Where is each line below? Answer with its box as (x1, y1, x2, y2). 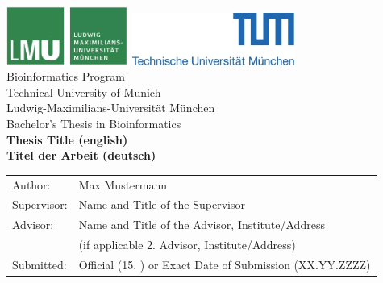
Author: (12, 176, 51, 193)
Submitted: (12, 256, 67, 273)
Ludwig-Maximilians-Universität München (6, 99, 215, 116)
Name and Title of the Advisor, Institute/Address (78, 216, 325, 233)
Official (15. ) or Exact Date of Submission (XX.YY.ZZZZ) (78, 256, 371, 273)
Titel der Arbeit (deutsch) (6, 147, 156, 164)
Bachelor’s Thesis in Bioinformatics (6, 115, 181, 132)
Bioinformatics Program (6, 68, 125, 85)
